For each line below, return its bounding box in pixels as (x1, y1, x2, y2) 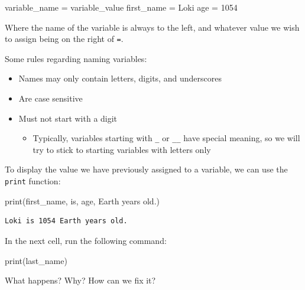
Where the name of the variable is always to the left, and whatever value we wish (5, 21, 300, 33)
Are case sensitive (18, 92, 83, 105)
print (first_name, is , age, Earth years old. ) (5, 194, 160, 207)
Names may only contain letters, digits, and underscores (18, 72, 222, 84)
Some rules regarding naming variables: (5, 52, 147, 64)
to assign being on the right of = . (5, 32, 124, 45)
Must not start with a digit (18, 112, 118, 124)
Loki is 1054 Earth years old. (5, 217, 128, 226)
